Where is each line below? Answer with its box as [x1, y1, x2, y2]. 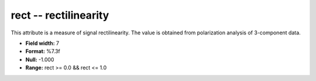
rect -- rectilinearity [11, 9, 109, 22]
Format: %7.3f [25, 48, 61, 55]
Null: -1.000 [25, 56, 54, 63]
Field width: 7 [25, 40, 60, 47]
